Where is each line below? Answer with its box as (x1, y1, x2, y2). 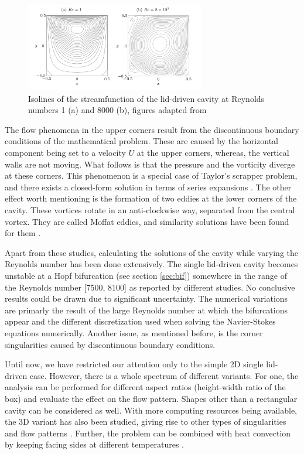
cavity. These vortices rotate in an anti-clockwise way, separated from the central (5, 204, 295, 216)
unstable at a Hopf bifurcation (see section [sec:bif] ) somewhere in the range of (5, 269, 287, 281)
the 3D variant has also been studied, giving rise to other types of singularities (5, 415, 286, 428)
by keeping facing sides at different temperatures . (5, 438, 185, 450)
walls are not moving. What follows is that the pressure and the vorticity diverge (5, 158, 295, 170)
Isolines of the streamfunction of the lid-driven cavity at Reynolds (28, 92, 265, 104)
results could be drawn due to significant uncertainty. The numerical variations (5, 292, 288, 305)
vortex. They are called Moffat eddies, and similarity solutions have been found (5, 215, 289, 227)
